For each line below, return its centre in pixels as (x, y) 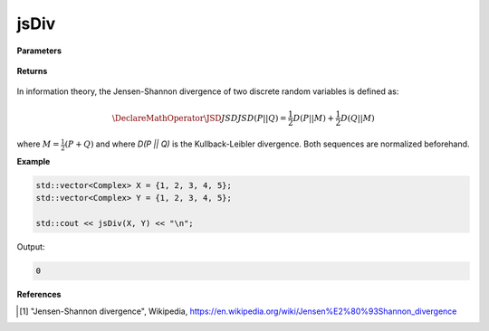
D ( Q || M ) (357, 118)
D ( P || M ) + (314, 118)
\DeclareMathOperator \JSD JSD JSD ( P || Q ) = (199, 118)
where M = (38, 144)
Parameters (39, 51)
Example (34, 162)
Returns (32, 71)
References (39, 295)
